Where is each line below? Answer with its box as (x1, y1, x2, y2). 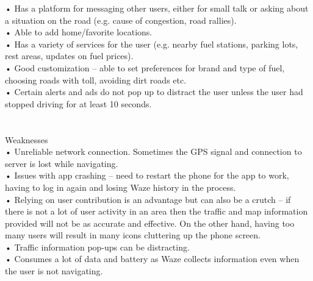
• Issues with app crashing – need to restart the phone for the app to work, (5, 169, 289, 182)
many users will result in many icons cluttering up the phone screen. (5, 229, 261, 241)
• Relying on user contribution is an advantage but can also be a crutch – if (5, 193, 291, 205)
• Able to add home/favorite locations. (5, 26, 153, 38)
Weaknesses (5, 133, 48, 146)
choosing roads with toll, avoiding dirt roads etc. (5, 73, 187, 86)
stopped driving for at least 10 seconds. (5, 97, 152, 110)
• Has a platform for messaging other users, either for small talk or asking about (5, 2, 309, 14)
